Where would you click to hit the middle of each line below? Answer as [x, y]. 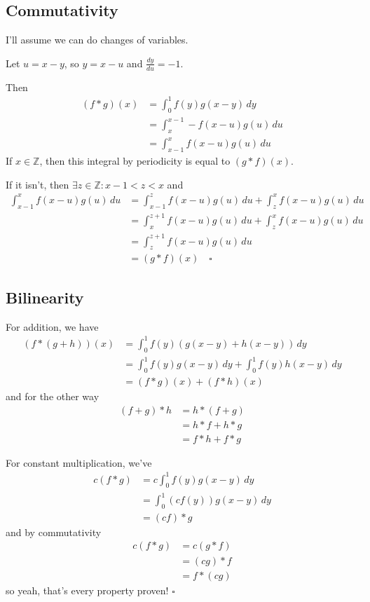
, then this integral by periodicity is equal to [135, 161]
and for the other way [53, 396]
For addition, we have [52, 326]
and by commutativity [54, 532]
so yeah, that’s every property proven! [87, 590]
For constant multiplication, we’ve [79, 462]
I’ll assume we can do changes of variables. [97, 40]
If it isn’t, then [37, 184]
